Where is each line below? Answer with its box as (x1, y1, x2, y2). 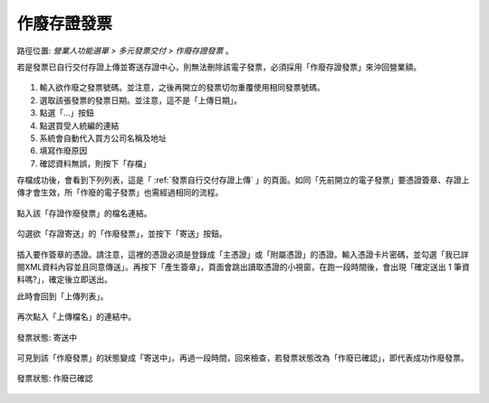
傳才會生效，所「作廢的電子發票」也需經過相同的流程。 (16, 187, 224, 198)
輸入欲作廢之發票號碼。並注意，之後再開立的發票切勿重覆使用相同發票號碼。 (39, 82, 325, 93)
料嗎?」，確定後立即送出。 (16, 274, 113, 285)
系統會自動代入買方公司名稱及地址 (39, 132, 167, 144)
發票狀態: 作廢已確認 (16, 373, 93, 384)
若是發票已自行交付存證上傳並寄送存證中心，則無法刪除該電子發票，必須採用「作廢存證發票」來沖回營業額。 (16, 61, 421, 72)
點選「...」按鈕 (39, 108, 95, 118)
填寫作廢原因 (39, 145, 88, 156)
